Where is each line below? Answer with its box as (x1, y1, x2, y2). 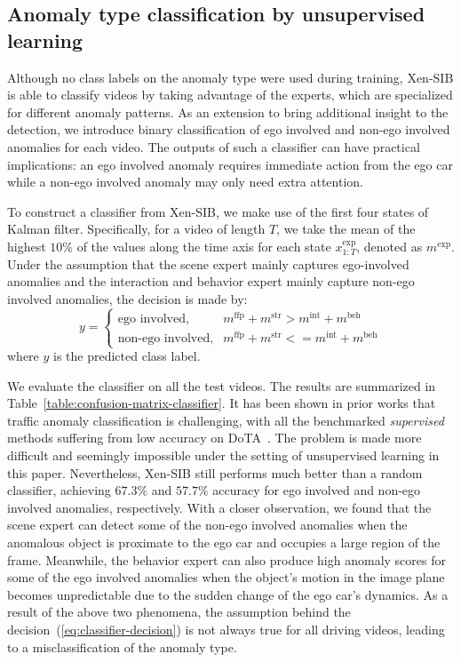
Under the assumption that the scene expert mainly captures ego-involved (7, 254, 409, 273)
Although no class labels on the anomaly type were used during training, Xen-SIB (7, 68, 454, 86)
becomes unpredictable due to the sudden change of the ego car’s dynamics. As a (7, 585, 449, 603)
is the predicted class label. (53, 347, 201, 365)
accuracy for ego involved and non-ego (212, 481, 421, 499)
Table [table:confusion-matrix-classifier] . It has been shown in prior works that (7, 394, 436, 412)
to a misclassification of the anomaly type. (7, 637, 237, 656)
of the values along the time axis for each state (76, 236, 331, 255)
